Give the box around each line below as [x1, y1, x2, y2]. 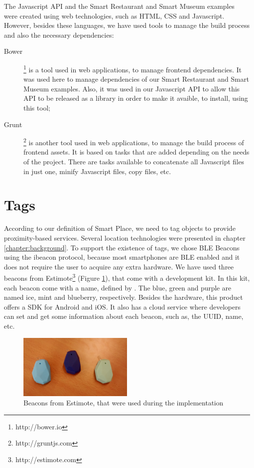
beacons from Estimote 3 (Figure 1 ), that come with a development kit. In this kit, [4, 271, 250, 283]
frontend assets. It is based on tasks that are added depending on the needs [23, 147, 250, 157]
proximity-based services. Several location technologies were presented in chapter [4, 232, 246, 243]
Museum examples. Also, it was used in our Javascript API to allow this [23, 83, 240, 93]
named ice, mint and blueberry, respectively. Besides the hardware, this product [4, 292, 243, 302]
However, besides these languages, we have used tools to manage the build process [4, 20, 250, 30]
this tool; [23, 103, 50, 112]
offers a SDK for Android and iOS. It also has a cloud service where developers [4, 301, 241, 312]
